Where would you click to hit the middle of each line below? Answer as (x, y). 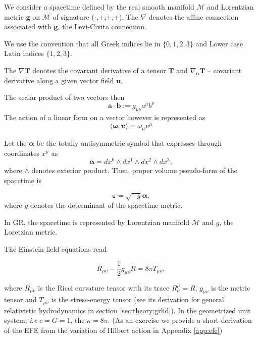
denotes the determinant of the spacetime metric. (106, 205)
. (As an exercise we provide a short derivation (180, 320)
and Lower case (219, 43)
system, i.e (21, 320)
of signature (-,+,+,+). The (95, 16)
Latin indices (24, 53)
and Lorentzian (230, 7)
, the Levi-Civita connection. (102, 26)
